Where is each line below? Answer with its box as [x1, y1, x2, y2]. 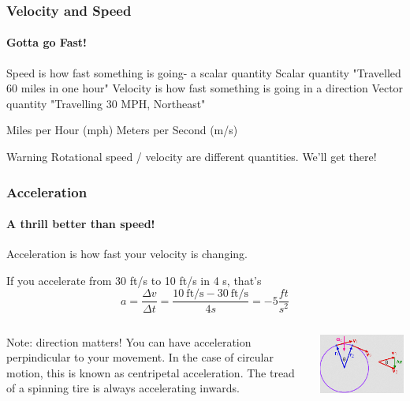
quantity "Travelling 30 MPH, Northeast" [6, 95, 206, 111]
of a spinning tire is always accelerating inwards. [6, 380, 240, 396]
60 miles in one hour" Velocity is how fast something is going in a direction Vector [6, 80, 404, 96]
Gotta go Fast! [6, 34, 88, 51]
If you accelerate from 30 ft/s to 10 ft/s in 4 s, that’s [6, 272, 262, 288]
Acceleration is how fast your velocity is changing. [6, 245, 248, 262]
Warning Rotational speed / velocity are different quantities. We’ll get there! [6, 148, 377, 165]
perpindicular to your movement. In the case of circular [6, 349, 274, 365]
